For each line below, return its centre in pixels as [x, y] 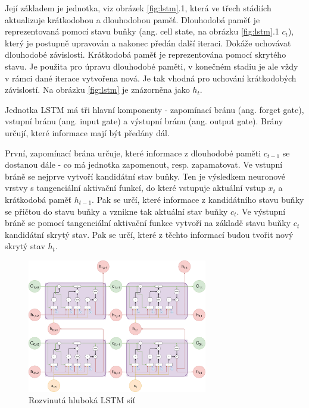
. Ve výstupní [261, 211]
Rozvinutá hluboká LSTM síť [82, 400]
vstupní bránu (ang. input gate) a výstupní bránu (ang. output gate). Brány [144, 121]
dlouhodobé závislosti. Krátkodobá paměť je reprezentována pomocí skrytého [146, 54]
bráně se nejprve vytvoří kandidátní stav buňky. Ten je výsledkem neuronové [145, 176]
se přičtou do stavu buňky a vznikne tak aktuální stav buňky [116, 211]
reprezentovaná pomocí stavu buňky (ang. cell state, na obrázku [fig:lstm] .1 [142, 31]
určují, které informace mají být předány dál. [87, 132]
